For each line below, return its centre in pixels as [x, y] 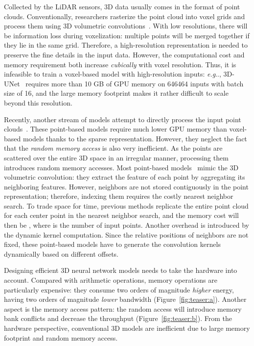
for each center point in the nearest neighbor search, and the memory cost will [121, 215]
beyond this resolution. [38, 102]
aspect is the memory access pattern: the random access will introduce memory [123, 308]
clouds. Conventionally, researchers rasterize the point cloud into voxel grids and [125, 16]
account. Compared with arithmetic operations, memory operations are [111, 280]
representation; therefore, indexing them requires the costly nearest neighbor [119, 196]
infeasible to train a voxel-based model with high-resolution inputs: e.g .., [113, 74]
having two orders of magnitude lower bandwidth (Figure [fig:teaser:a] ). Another [125, 299]
